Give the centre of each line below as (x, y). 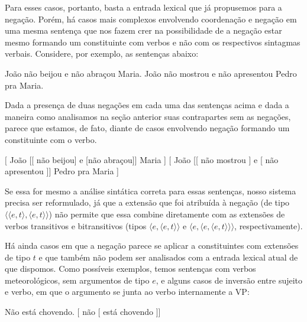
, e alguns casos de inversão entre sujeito (229, 280)
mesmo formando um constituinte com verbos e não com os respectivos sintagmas (153, 42)
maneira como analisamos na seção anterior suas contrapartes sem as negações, (148, 116)
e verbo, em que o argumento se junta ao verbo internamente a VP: (127, 292)
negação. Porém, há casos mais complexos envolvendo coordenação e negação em (151, 19)
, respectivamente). (269, 225)
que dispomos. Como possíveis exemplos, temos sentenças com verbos (130, 269)
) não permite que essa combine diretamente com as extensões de (167, 214)
